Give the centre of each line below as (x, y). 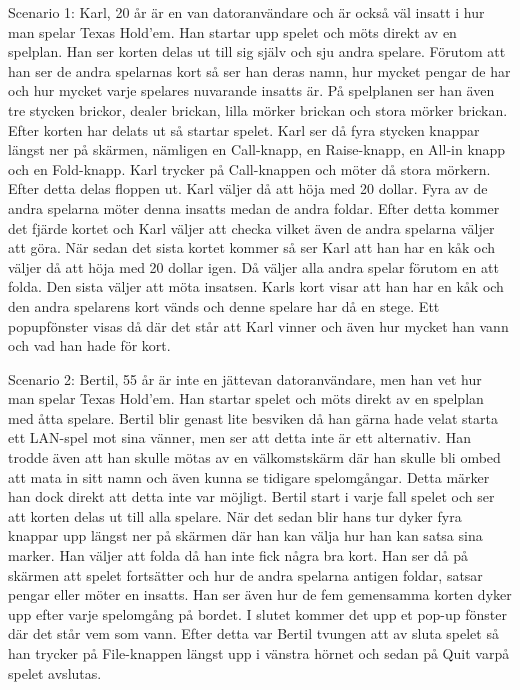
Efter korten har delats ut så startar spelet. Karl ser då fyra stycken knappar (244, 129)
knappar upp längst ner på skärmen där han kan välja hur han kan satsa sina (245, 535)
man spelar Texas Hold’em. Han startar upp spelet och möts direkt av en (232, 31)
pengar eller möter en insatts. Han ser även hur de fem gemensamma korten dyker (260, 594)
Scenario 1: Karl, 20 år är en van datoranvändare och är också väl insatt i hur (246, 12)
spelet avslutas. (55, 672)
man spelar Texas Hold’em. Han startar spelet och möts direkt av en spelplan (246, 398)
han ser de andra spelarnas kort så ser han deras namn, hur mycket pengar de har (259, 70)
